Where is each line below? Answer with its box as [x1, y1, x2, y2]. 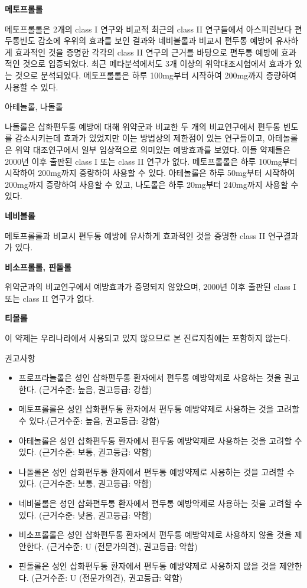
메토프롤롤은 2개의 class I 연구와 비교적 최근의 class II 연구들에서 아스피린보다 [5, 22, 292, 35]
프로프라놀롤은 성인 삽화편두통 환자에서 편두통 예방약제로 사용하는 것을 [18, 371, 282, 384]
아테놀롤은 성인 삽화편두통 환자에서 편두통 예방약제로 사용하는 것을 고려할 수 [18, 434, 302, 446]
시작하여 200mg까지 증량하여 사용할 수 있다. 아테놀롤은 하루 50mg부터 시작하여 [5, 166, 295, 179]
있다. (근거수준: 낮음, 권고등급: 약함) [18, 508, 152, 521]
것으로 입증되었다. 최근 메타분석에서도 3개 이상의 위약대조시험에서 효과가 [22, 57, 292, 70]
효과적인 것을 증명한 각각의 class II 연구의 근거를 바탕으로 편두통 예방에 [15, 45, 279, 58]
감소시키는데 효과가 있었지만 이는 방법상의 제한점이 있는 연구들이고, [15, 132, 265, 144]
